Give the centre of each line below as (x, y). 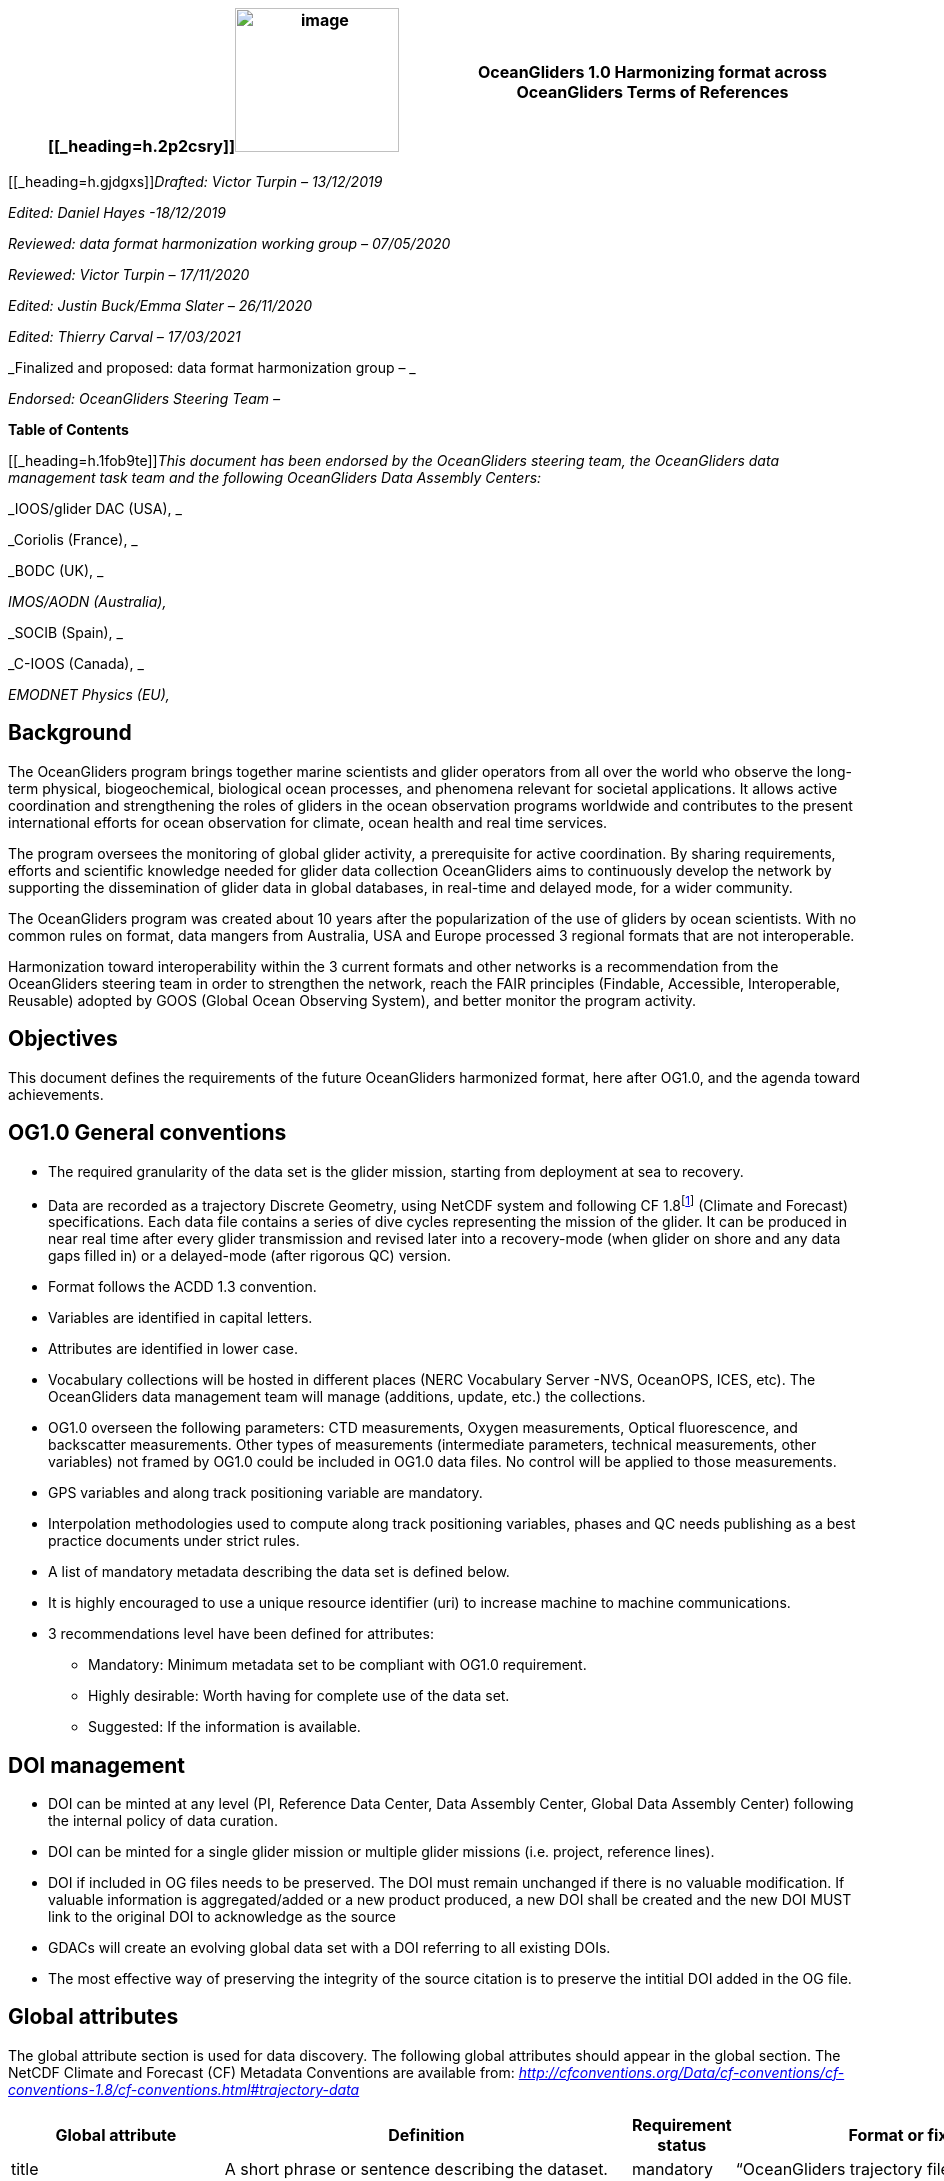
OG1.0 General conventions (147, 1133)
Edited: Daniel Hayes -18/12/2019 (117, 212)
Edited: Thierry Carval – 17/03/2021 (124, 336)
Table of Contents (68, 429)
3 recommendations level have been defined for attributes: (241, 1634)
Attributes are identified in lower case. (173, 1349)
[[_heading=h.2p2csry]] (141, 146)
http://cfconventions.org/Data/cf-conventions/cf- (681, 2072)
